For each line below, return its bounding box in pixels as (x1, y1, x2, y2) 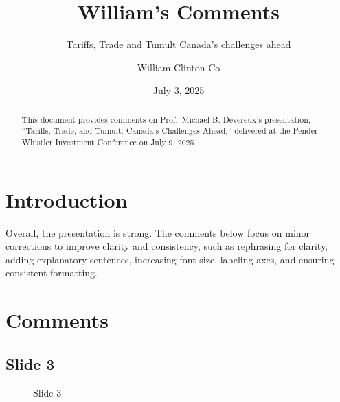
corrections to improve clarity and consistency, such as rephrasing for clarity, (5, 239, 328, 253)
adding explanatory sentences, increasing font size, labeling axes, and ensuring (5, 252, 335, 266)
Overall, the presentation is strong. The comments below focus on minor (5, 225, 310, 239)
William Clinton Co (137, 60, 220, 74)
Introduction (5, 185, 128, 213)
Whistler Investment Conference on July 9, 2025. (21, 137, 196, 148)
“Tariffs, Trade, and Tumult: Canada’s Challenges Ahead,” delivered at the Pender (21, 125, 318, 137)
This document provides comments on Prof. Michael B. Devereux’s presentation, (21, 113, 311, 125)
